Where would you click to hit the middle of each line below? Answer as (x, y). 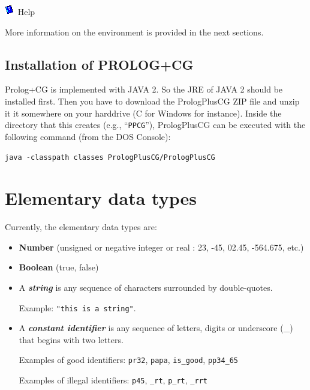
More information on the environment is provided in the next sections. (134, 32)
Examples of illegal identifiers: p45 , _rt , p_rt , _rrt (113, 380)
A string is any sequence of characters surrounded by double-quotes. (146, 287)
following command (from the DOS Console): (88, 136)
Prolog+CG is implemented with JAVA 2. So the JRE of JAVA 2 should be (144, 89)
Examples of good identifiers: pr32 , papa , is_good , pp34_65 (129, 360)
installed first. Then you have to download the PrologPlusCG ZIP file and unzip (152, 101)
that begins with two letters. (71, 339)
